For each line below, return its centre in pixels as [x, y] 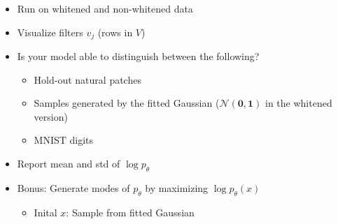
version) [51, 116]
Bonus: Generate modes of [73, 187]
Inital [45, 212]
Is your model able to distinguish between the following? [138, 56]
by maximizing [177, 187]
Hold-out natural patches [87, 79]
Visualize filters [50, 32]
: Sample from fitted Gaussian [130, 212]
